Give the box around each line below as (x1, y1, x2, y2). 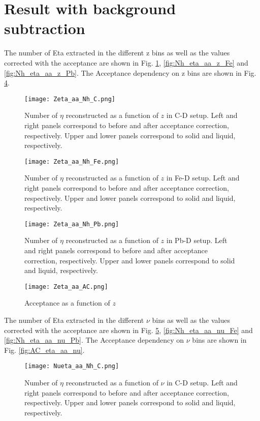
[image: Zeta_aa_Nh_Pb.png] (24, 220, 119, 228)
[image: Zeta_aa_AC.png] (24, 283, 108, 290)
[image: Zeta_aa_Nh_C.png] (24, 95, 115, 103)
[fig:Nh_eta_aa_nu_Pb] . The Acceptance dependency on (4, 335, 184, 345)
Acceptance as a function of (24, 297, 110, 308)
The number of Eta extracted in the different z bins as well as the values (4, 47, 230, 58)
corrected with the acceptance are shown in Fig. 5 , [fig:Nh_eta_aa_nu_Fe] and (4, 324, 253, 335)
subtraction (4, 18, 85, 39)
